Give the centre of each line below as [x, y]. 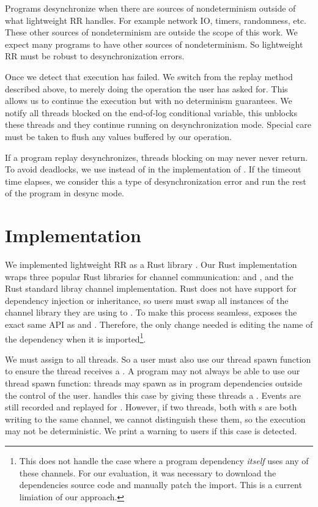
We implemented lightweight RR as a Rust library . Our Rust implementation [151, 265]
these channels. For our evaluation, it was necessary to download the [148, 472]
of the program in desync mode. [65, 193]
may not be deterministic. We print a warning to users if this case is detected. [151, 431]
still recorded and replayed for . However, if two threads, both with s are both [151, 407]
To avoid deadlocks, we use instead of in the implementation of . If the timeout [153, 169]
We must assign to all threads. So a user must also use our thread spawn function [158, 359]
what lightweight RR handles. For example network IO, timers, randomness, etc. [156, 20]
